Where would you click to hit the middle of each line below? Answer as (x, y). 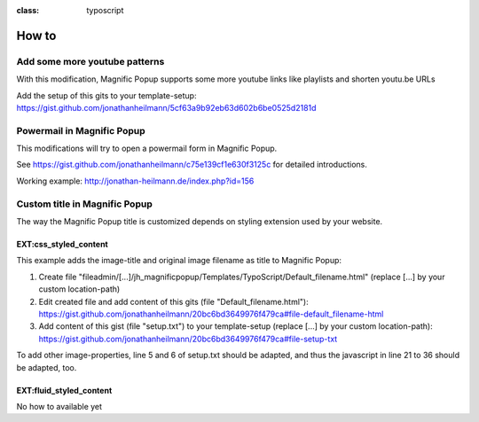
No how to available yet (59, 406)
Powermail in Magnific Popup (81, 130)
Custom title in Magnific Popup (84, 204)
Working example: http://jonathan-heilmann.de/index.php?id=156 (135, 181)
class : (28, 10)
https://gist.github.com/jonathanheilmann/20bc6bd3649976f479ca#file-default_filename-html (211, 314)
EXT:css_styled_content (62, 244)
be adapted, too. (47, 367)
